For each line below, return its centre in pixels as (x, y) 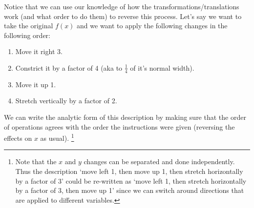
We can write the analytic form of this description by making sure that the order (125, 117)
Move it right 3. (39, 51)
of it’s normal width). (162, 67)
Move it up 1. (36, 84)
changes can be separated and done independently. (159, 161)
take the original (29, 26)
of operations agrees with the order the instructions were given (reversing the (119, 126)
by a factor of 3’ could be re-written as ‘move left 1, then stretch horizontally (131, 180)
